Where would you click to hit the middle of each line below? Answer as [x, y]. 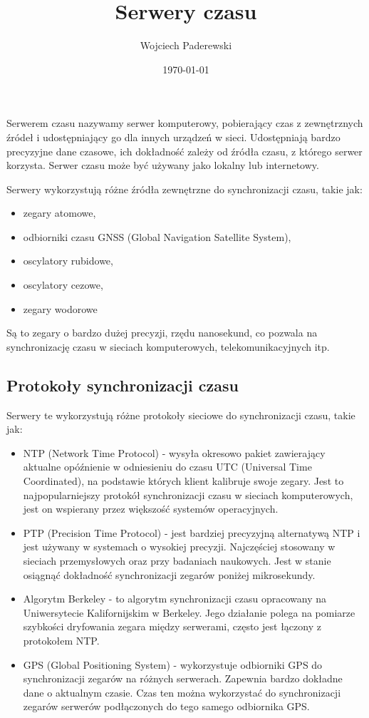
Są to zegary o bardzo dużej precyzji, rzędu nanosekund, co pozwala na [162, 333]
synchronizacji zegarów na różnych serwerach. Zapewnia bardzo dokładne [183, 678]
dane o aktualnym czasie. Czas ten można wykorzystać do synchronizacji [182, 692]
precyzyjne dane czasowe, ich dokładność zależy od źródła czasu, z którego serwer [184, 151]
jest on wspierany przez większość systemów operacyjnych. [151, 509]
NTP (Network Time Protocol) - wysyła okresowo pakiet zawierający [174, 452]
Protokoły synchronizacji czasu [123, 385]
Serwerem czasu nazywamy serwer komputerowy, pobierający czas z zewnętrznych [185, 123]
